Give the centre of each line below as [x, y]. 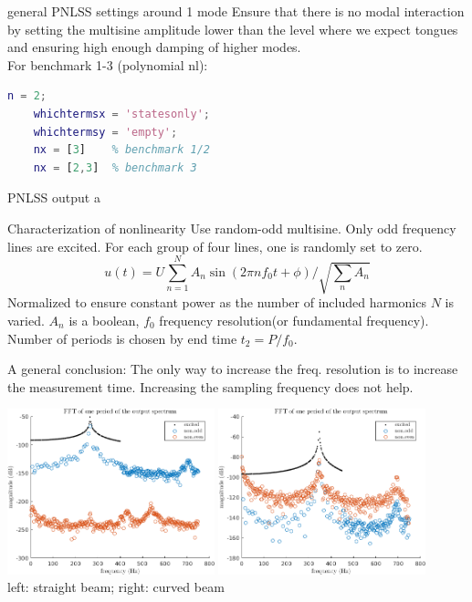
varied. [26, 320]
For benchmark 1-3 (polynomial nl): [108, 64]
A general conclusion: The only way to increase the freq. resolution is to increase [233, 369]
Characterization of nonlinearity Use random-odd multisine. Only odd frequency [232, 228]
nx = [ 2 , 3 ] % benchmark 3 [115, 167]
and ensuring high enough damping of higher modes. [154, 47]
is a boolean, [104, 320]
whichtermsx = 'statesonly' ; [121, 114]
